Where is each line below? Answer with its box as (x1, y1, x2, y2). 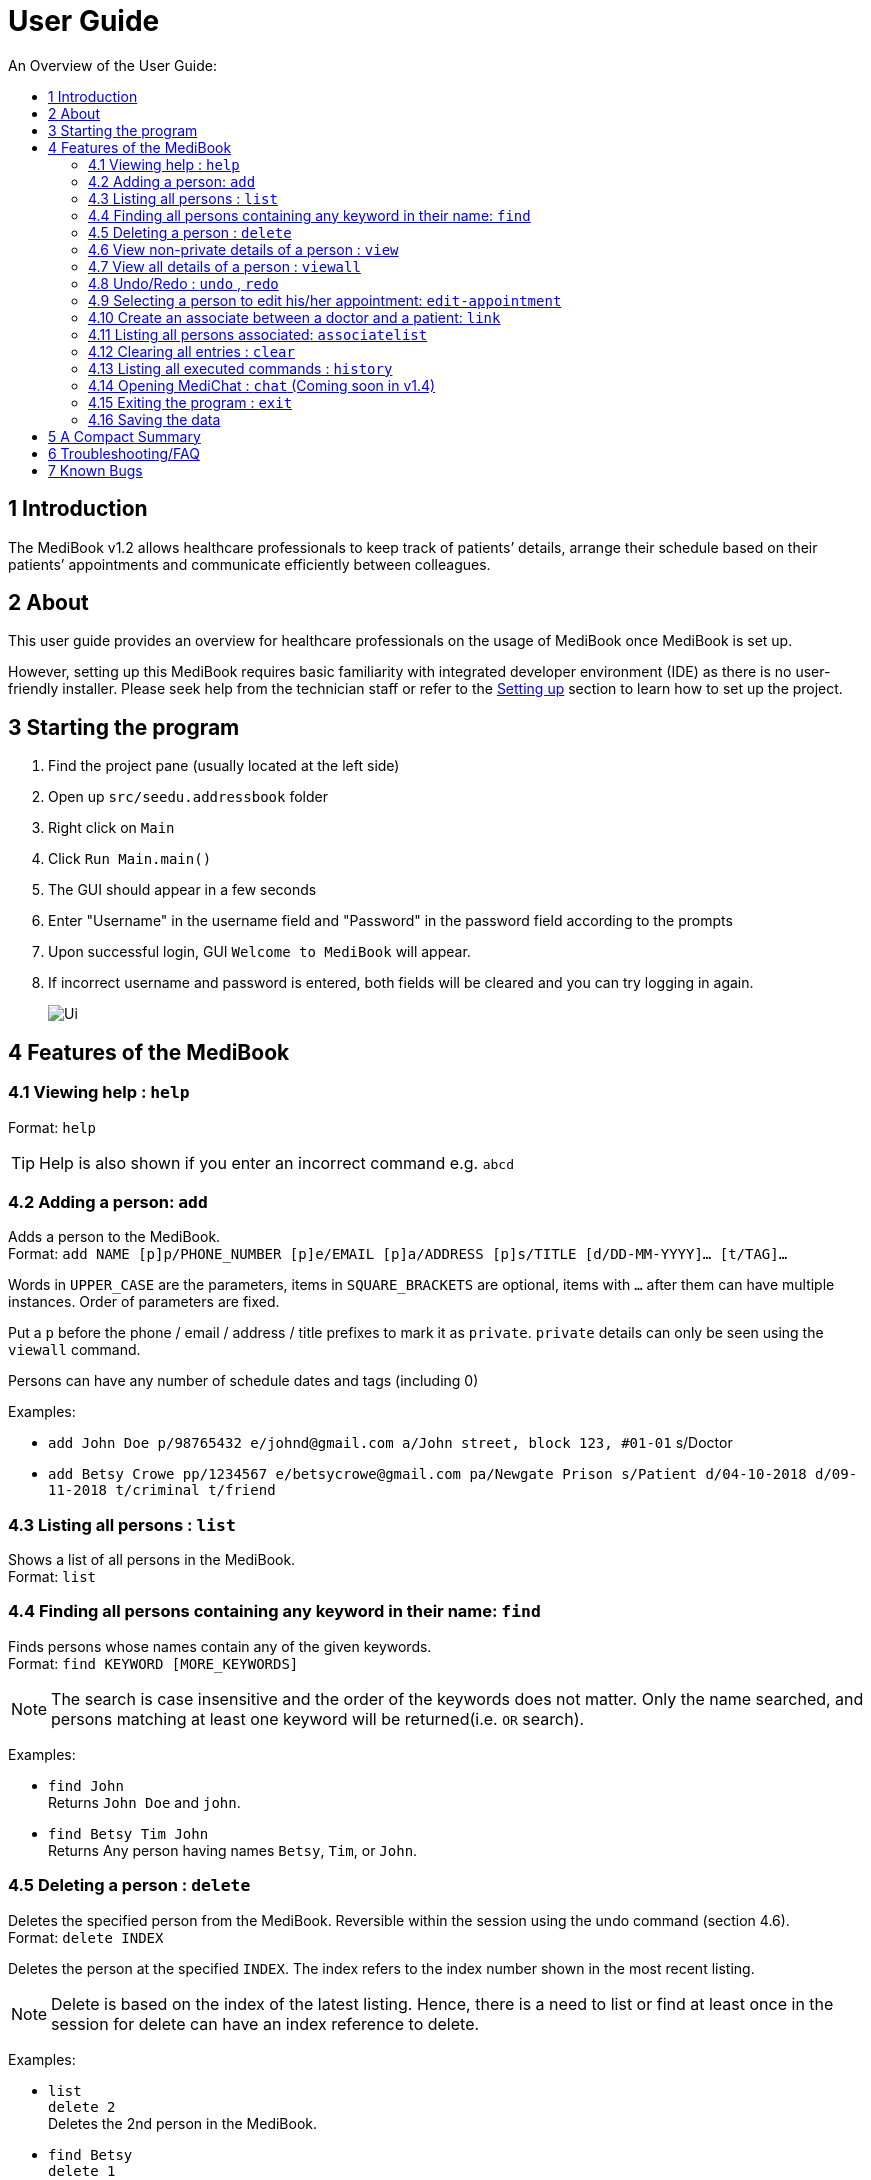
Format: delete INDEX (8, 1928, 164, 1946)
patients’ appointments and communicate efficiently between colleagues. (8, 555, 491, 573)
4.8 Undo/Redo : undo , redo (88, 274, 279, 292)
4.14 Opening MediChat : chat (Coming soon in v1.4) (88, 376, 436, 394)
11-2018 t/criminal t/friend (48, 1482, 276, 1499)
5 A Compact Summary (48, 427, 201, 445)
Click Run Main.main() (48, 850, 212, 868)
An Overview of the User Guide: (8, 56, 217, 74)
